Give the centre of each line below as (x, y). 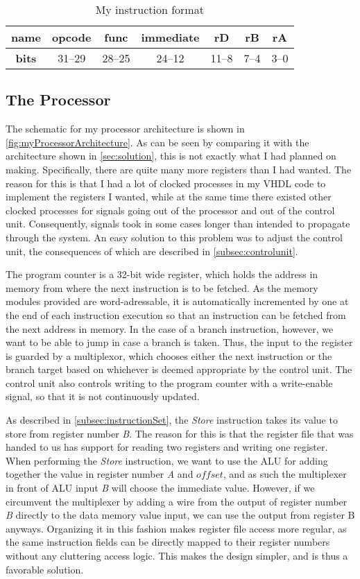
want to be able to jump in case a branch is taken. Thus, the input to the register (179, 342)
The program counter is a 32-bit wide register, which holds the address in (162, 274)
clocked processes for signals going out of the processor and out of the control (170, 210)
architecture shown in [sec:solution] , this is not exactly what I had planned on (171, 156)
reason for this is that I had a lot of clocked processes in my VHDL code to (166, 183)
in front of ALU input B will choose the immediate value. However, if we (160, 488)
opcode (71, 37)
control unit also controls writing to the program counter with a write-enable (169, 382)
